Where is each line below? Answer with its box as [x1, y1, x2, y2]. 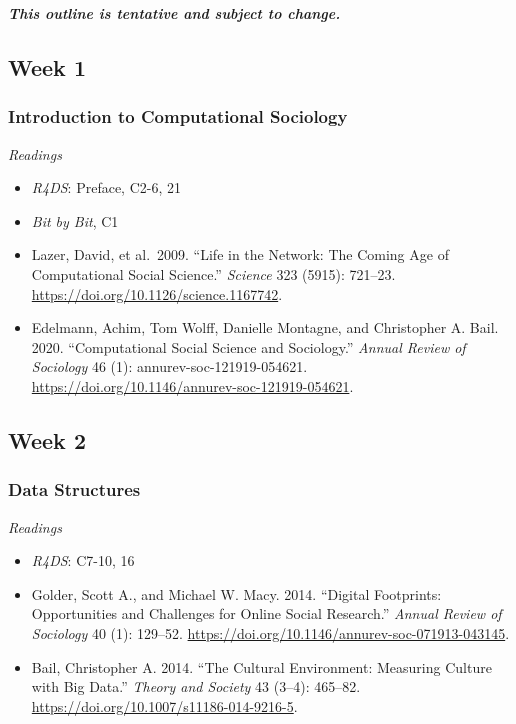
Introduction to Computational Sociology [8, 104, 348, 129]
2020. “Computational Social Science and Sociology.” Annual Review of [31, 336, 466, 357]
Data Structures [8, 477, 141, 502]
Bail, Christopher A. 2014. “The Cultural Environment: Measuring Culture [31, 656, 492, 677]
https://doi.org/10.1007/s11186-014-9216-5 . [31, 695, 298, 716]
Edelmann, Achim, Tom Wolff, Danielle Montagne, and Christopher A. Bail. [31, 317, 499, 338]
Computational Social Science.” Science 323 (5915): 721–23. [31, 263, 396, 284]
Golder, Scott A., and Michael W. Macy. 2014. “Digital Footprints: [31, 583, 442, 604]
